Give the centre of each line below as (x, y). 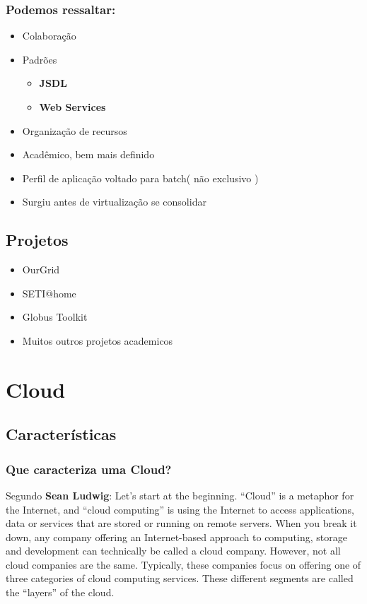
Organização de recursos (75, 130)
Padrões (40, 59)
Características (61, 434)
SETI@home (49, 293)
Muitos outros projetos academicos (98, 340)
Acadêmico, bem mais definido (88, 154)
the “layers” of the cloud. (60, 592)
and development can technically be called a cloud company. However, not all (173, 551)
